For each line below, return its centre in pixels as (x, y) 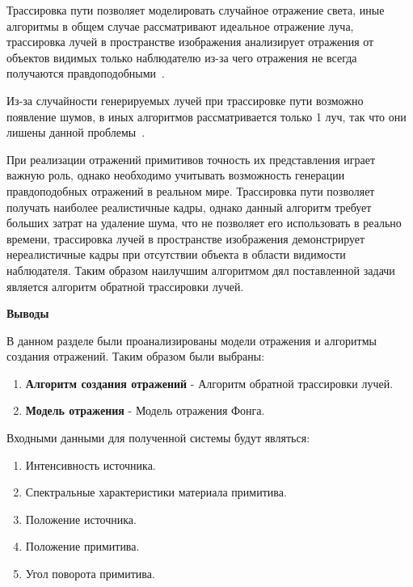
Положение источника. (81, 519)
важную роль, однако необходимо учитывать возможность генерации (176, 175)
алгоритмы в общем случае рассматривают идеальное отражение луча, (180, 25)
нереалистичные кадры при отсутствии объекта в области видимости (176, 254)
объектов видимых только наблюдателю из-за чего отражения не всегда (182, 57)
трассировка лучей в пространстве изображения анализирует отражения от (190, 42)
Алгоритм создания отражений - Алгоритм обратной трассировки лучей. (209, 383)
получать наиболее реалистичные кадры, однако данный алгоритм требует (189, 207)
